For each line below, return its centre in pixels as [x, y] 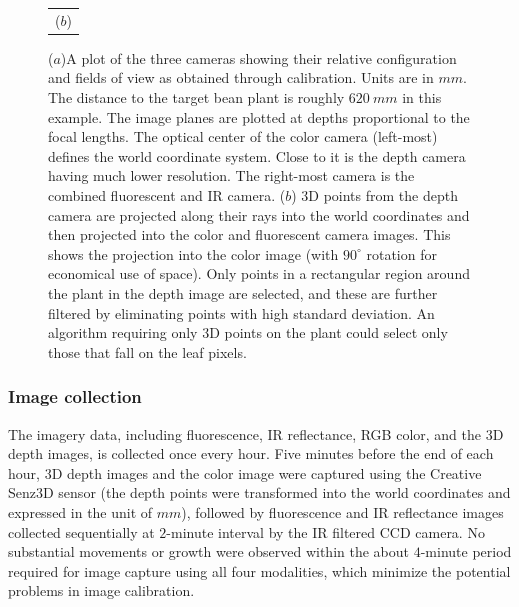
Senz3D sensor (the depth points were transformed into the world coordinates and [259, 492]
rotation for [401, 253]
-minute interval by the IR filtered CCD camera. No [325, 531]
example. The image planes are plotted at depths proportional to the [259, 116]
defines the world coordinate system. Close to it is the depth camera [257, 155]
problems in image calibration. [101, 590]
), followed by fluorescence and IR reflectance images [342, 511]
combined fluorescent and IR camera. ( [167, 195]
